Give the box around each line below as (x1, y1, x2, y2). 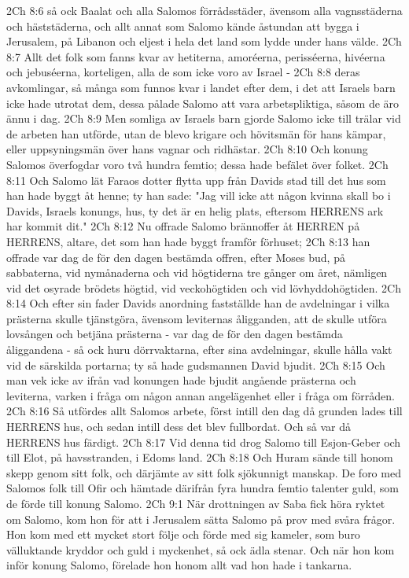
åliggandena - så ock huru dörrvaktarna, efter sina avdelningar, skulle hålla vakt (6, 341, 392, 358)
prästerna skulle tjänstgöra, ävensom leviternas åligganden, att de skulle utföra (6, 310, 387, 326)
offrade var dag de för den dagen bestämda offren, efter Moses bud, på (6, 249, 345, 265)
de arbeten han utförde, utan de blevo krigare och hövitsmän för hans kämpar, (6, 125, 386, 142)
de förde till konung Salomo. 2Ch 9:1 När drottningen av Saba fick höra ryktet (6, 495, 385, 511)
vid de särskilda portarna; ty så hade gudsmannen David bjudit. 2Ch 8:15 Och (6, 356, 385, 373)
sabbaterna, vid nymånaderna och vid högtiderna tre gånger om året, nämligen (6, 264, 388, 281)
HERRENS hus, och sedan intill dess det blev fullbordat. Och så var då (6, 418, 351, 435)
